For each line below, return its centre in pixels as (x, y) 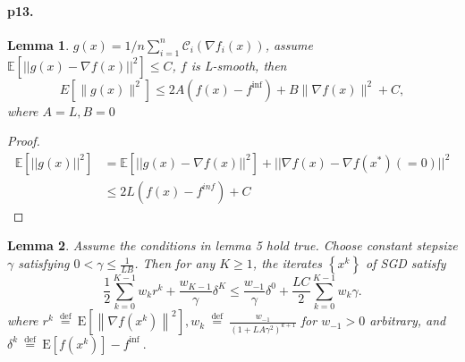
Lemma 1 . (38, 44)
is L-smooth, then (239, 65)
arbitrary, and (408, 320)
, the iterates (287, 263)
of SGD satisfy (406, 263)
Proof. (24, 141)
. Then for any (175, 263)
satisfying (44, 263)
